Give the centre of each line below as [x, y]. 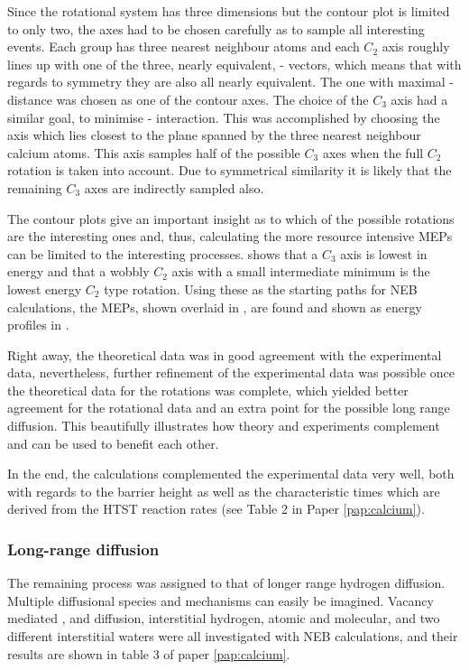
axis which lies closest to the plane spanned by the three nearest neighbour [214, 135]
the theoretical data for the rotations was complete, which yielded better [208, 390]
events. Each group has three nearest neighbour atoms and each [184, 47]
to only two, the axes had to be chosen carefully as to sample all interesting [216, 28]
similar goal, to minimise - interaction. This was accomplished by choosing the [224, 117]
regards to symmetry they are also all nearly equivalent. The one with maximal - [231, 82]
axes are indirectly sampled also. [174, 187]
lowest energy [45, 288]
